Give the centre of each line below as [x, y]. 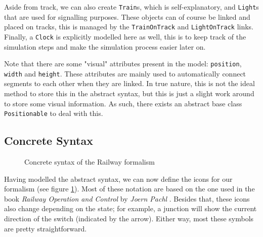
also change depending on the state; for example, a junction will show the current [130, 208]
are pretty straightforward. [46, 228]
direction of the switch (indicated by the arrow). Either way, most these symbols [129, 219]
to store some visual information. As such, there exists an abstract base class [123, 103]
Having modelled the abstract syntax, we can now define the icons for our [118, 179]
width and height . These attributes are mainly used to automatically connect [125, 73]
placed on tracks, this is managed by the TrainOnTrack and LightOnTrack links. [129, 27]
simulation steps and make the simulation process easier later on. [105, 46]
